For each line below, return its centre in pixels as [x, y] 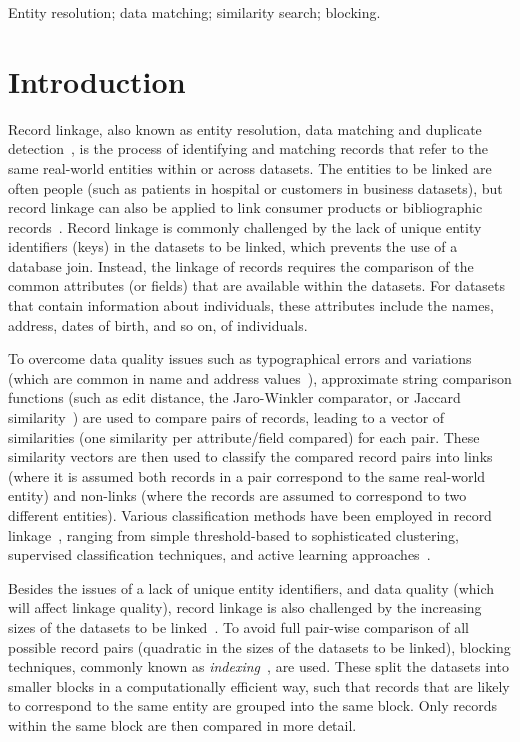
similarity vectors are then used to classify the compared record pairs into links [250, 456]
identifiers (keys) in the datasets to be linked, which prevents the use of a [233, 246]
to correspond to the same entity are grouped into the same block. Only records [252, 705]
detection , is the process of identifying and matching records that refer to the [248, 148]
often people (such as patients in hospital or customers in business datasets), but [255, 187]
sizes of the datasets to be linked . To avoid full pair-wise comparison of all [238, 626]
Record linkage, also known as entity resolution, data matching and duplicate [245, 128]
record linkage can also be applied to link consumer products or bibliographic [245, 207]
